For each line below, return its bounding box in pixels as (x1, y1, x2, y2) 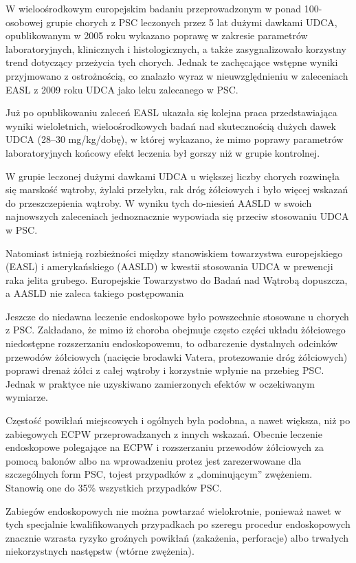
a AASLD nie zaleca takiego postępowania (5, 286, 184, 300)
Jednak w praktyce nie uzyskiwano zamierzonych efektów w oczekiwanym (5, 376, 315, 390)
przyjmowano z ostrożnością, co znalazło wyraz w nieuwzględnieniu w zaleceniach (5, 68, 348, 82)
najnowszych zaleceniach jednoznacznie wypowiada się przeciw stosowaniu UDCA (5, 209, 349, 223)
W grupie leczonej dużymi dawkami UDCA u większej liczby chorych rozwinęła (5, 168, 340, 183)
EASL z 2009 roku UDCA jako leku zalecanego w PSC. (5, 82, 238, 96)
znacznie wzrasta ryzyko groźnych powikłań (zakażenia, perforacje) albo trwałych (5, 530, 348, 544)
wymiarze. (5, 390, 48, 404)
